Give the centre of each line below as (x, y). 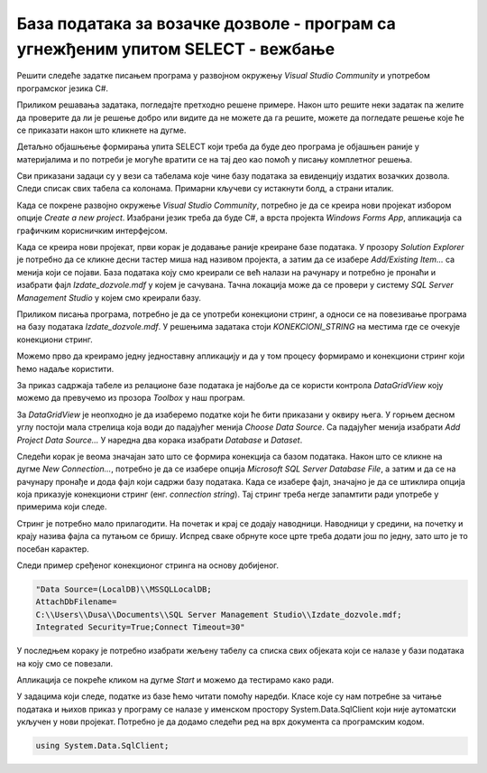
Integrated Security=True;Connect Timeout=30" (140, 627)
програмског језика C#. (62, 88)
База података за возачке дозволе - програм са (206, 23)
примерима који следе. (62, 507)
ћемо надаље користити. (65, 368)
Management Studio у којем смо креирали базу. (109, 297)
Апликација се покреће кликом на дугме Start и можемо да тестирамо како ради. (175, 680)
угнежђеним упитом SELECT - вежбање (176, 49)
